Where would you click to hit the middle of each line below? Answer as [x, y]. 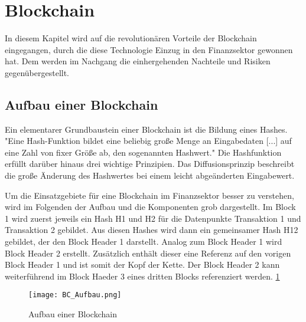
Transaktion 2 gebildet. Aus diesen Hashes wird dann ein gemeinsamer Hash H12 [152, 230]
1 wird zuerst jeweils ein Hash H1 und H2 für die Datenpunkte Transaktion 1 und [153, 218]
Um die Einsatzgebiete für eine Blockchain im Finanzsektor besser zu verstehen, [149, 195]
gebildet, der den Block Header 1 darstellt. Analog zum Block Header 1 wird [144, 241]
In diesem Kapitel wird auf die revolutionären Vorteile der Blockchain [131, 38]
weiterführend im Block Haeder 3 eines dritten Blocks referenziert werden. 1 [142, 276]
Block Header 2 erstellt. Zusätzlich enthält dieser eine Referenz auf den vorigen [148, 253]
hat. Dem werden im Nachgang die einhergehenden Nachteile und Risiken [138, 61]
